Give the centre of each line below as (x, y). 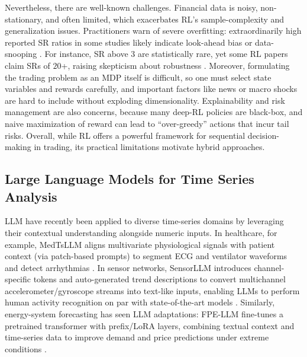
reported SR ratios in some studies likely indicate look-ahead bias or (129, 42)
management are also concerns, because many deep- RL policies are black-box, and (154, 112)
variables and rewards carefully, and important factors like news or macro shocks (151, 89)
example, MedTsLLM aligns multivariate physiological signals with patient (140, 244)
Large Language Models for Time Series (130, 179)
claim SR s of (28, 65)
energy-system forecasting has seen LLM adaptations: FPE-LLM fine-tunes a (144, 314)
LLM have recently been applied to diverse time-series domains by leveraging (144, 221)
